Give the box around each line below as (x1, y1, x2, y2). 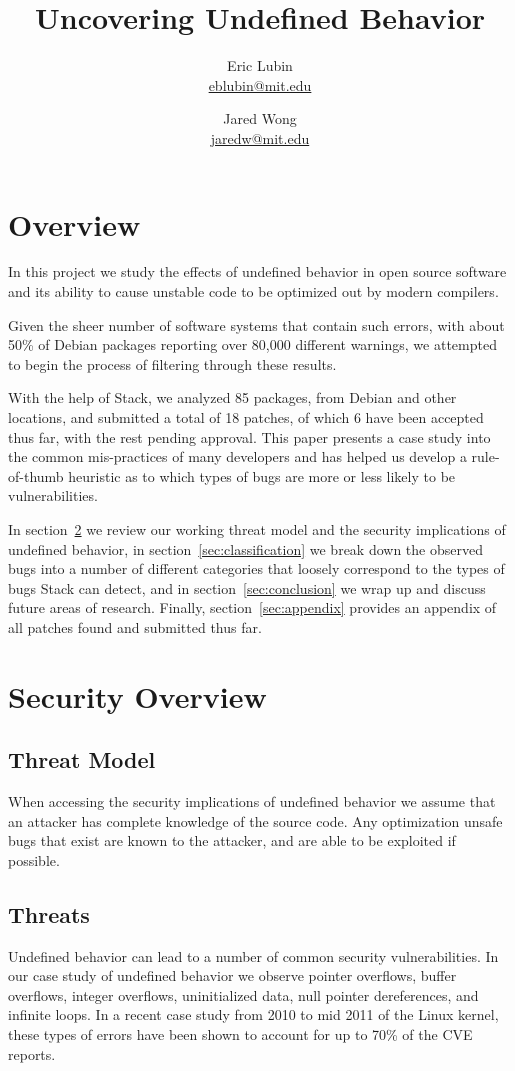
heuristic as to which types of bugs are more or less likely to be (68, 465, 456, 486)
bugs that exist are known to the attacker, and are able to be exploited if (8, 830, 456, 851)
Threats (8, 898, 90, 929)
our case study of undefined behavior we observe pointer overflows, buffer (8, 965, 457, 986)
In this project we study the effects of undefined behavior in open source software (8, 261, 507, 282)
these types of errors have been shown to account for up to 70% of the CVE (8, 1024, 473, 1045)
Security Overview (8, 675, 267, 716)
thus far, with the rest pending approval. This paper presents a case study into (8, 426, 491, 447)
